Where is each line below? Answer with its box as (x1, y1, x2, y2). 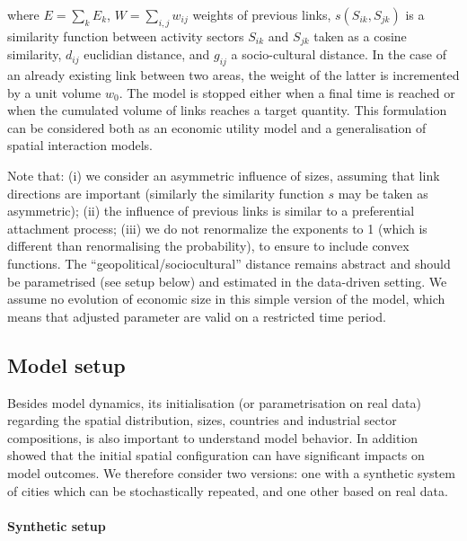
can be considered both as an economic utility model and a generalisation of (7, 118, 427, 137)
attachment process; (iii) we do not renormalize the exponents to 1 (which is (7, 218, 427, 237)
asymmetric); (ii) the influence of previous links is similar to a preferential (7, 201, 415, 220)
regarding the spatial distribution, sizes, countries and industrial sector (7, 411, 397, 430)
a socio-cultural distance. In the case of (231, 45, 446, 64)
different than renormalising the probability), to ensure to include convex (7, 236, 410, 255)
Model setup (7, 350, 126, 378)
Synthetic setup (7, 516, 106, 535)
